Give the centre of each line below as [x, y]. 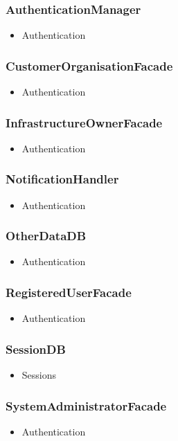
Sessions [39, 375]
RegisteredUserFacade [69, 292]
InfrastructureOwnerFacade [84, 122]
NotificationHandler [62, 179]
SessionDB [36, 349]
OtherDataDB [46, 236]
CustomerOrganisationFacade [89, 65]
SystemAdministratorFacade [86, 405]
